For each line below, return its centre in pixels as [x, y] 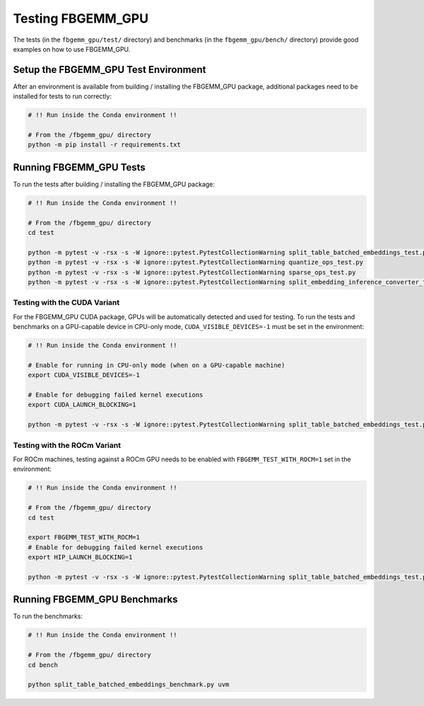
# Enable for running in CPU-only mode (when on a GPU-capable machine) [157, 365]
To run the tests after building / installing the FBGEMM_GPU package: [114, 184]
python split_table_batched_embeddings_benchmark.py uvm [129, 685]
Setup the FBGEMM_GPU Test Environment [110, 70]
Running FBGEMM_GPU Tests [79, 167]
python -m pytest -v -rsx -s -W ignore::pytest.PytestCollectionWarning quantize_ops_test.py [196, 262]
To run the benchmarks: [48, 616]
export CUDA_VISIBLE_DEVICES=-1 [84, 375]
